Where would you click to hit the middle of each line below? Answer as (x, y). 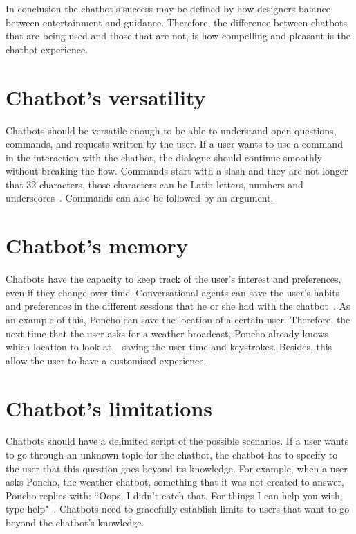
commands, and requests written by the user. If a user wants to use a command (174, 144)
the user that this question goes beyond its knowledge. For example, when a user (177, 468)
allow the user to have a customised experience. (106, 360)
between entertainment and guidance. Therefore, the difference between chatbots (177, 22)
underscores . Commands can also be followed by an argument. (140, 198)
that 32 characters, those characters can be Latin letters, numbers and (154, 184)
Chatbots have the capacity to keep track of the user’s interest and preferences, (174, 279)
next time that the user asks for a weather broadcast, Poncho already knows (167, 333)
